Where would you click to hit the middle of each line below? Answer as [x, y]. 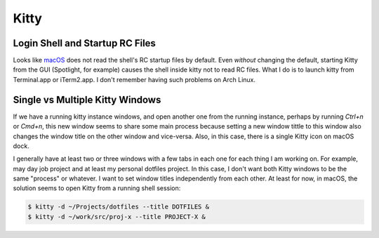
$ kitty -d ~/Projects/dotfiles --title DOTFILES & [119, 207]
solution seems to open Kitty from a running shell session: [97, 188]
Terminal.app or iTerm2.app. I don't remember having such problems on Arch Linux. [134, 79]
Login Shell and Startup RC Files [84, 43]
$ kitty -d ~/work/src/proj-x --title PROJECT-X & [117, 217]
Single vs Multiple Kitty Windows [87, 99]
